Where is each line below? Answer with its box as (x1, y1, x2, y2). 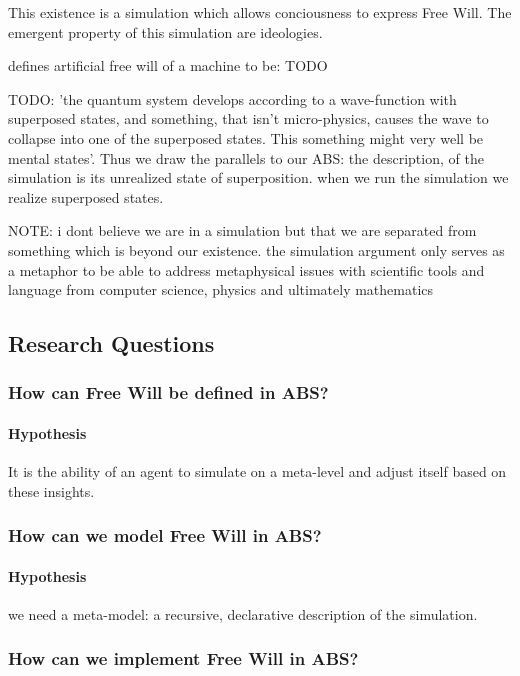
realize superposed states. (8, 186, 164, 207)
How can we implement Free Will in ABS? (8, 646, 359, 671)
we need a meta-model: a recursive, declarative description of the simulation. (8, 603, 478, 624)
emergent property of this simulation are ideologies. (8, 21, 323, 42)
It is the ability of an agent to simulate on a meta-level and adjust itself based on (8, 461, 507, 482)
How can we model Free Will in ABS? (8, 523, 322, 548)
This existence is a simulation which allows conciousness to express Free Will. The (8, 2, 512, 22)
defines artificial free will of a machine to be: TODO (8, 55, 328, 76)
